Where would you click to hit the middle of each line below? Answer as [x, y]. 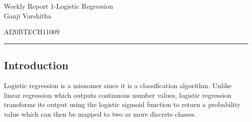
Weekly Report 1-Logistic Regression [59, 6]
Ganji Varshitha [28, 15]
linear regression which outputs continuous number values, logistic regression [118, 95]
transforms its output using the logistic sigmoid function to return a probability [122, 104]
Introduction [36, 65]
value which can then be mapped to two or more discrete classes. [100, 114]
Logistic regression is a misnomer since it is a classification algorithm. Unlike [118, 85]
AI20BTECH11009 [32, 32]
